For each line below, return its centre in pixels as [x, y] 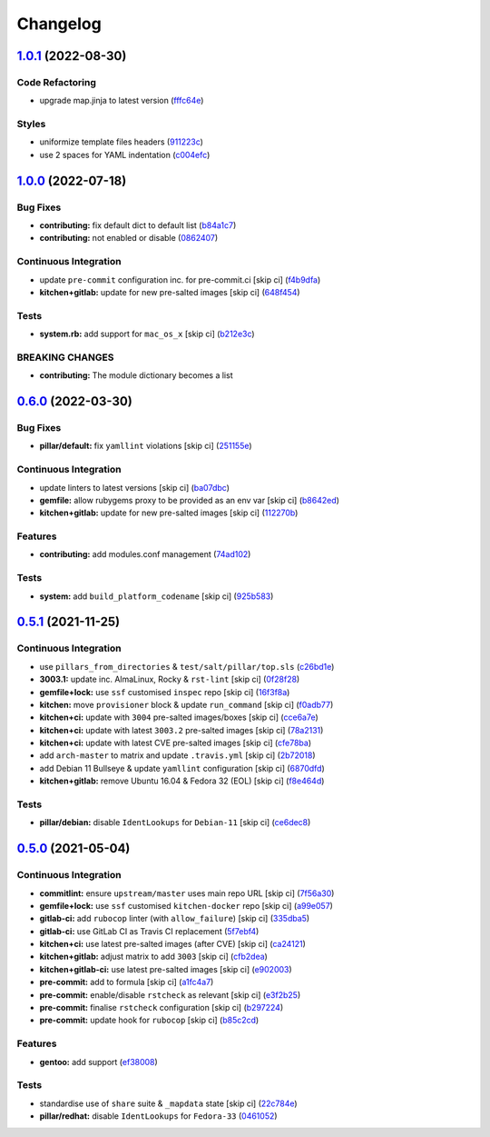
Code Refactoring [57, 82]
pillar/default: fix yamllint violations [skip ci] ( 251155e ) [146, 446]
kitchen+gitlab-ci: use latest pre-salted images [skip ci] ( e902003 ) [166, 969]
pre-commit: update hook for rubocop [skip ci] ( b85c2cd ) [149, 1020]
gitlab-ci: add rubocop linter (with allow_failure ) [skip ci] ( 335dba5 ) [175, 919]
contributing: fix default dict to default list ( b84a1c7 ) [138, 225]
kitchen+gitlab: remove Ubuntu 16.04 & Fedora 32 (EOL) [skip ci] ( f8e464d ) [182, 781]
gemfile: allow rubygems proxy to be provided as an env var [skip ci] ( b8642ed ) [190, 500]
